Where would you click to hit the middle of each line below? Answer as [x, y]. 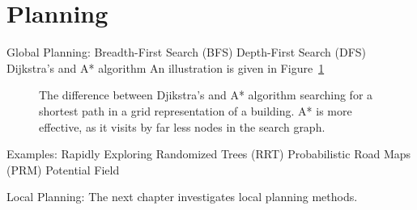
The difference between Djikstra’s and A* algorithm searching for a [206, 95]
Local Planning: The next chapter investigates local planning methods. [182, 197]
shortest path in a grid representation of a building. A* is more [196, 110]
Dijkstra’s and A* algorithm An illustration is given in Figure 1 [166, 67]
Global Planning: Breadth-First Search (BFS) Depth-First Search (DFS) [187, 52]
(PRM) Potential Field [63, 169]
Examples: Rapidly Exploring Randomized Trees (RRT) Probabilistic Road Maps [209, 154]
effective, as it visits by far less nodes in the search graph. [182, 126]
